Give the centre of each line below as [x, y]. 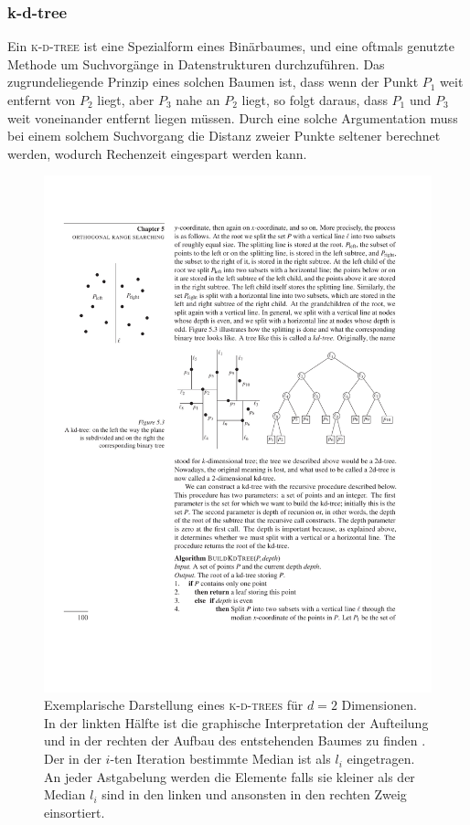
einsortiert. [75, 812]
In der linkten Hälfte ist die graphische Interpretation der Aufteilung [236, 722]
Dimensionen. [379, 705]
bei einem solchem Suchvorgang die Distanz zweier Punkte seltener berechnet [224, 136]
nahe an [198, 100]
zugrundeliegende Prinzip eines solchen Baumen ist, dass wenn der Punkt [213, 82]
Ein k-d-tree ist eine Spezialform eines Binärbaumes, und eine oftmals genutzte [231, 46]
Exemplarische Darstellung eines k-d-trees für [174, 705]
